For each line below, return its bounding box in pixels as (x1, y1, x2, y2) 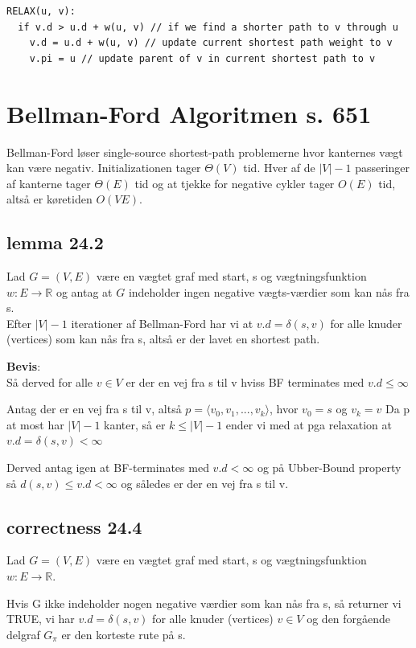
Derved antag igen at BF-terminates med (6, 459, 209, 476)
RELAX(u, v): (6, 6, 76, 17)
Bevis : (6, 358, 41, 375)
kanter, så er (104, 416, 166, 433)
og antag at (56, 283, 113, 300)
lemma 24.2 (6, 230, 104, 255)
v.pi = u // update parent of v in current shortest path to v (29, 52, 376, 64)
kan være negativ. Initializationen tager (6, 159, 201, 176)
